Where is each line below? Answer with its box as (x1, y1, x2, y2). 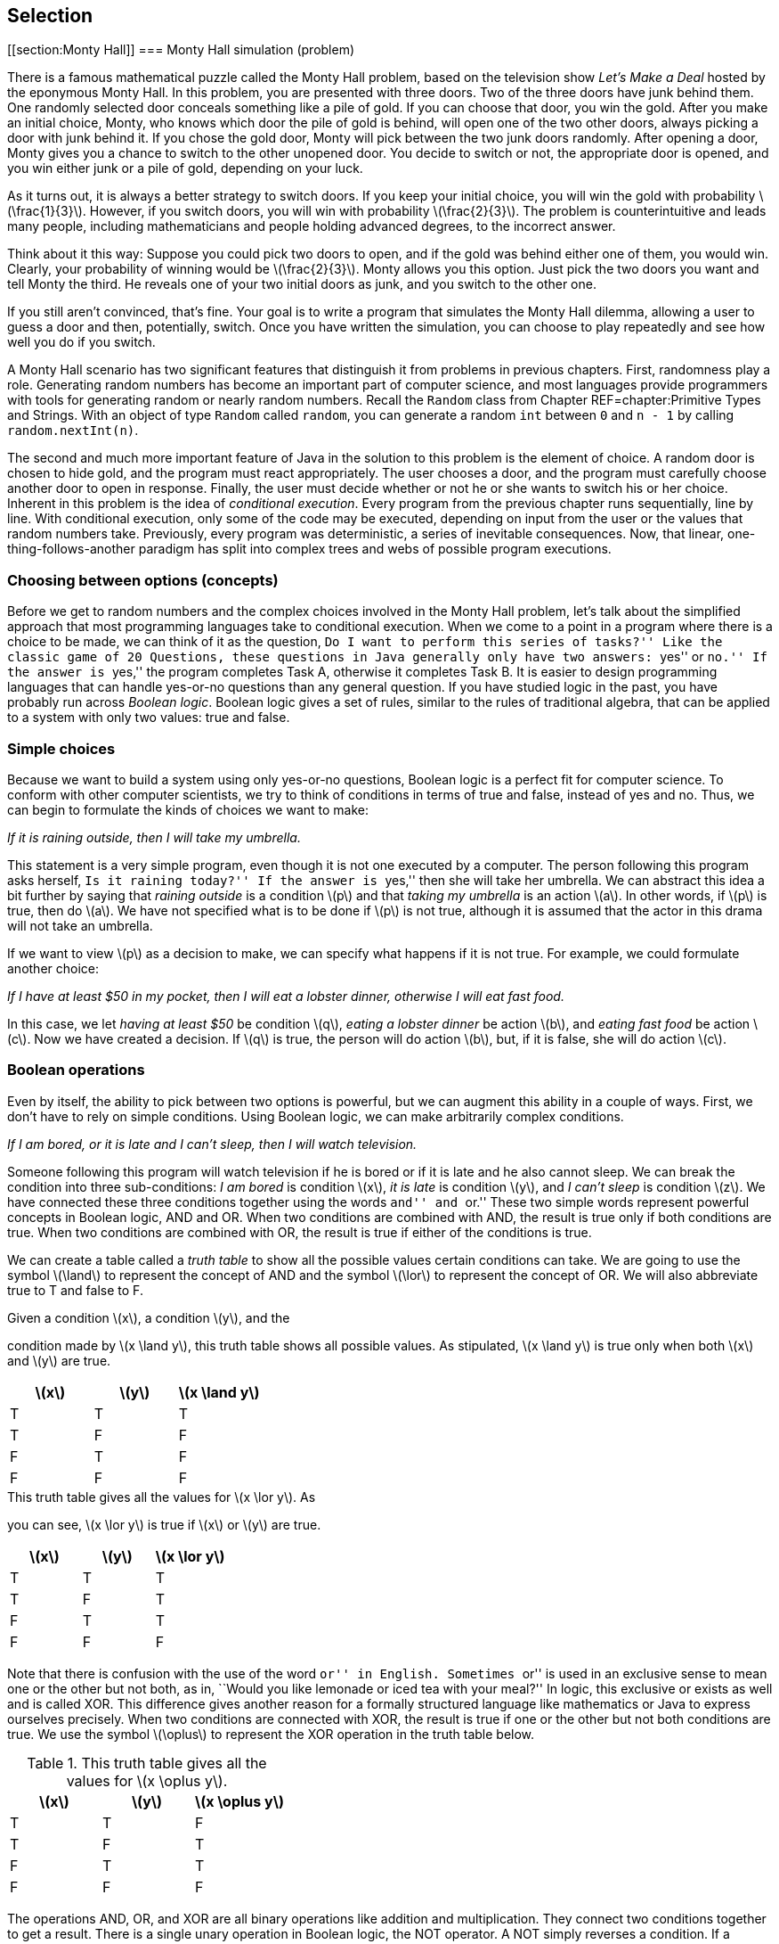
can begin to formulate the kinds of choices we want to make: (7, 801, 369, 817)
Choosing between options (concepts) (7, 570, 279, 589)
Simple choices (7, 739, 116, 758)
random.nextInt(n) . (7, 422, 139, 439)
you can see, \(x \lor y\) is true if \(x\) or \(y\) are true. (7, 1516, 321, 1532)
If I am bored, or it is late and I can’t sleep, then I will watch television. (7, 1136, 418, 1152)
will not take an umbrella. (7, 917, 153, 933)
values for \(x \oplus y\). (66, 1771, 228, 1790)
